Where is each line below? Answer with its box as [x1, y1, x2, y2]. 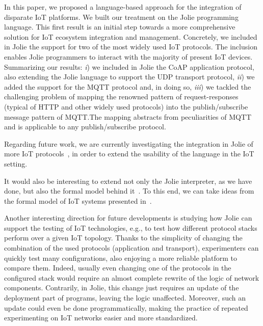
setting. [4, 158, 28, 169]
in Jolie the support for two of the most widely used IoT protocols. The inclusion [4, 41, 257, 52]
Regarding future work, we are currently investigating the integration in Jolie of [4, 138, 253, 149]
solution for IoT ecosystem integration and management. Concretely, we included [4, 31, 257, 42]
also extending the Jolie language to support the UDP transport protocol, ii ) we [4, 71, 255, 82]
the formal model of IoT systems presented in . [4, 195, 152, 206]
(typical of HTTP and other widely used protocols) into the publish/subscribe [4, 101, 248, 112]
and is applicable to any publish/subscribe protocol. [4, 121, 166, 132]
